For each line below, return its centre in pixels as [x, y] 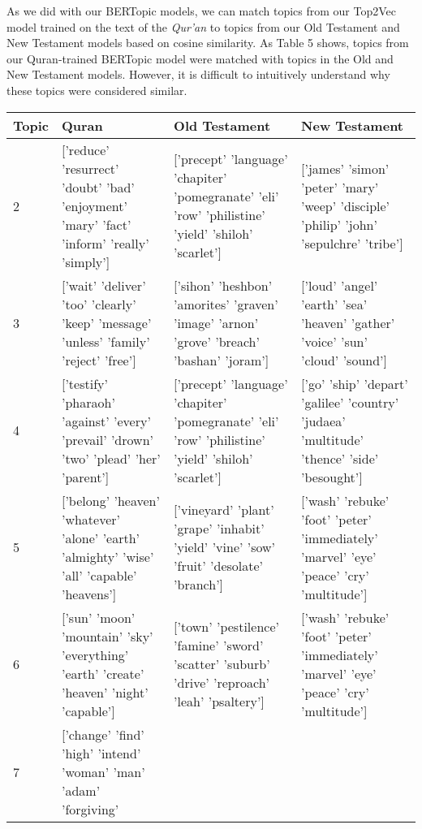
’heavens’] [89, 594]
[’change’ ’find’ [103, 734]
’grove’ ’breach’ [217, 341]
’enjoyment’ [94, 205]
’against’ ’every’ [106, 421]
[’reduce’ [85, 149]
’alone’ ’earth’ [101, 538]
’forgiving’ [90, 809]
